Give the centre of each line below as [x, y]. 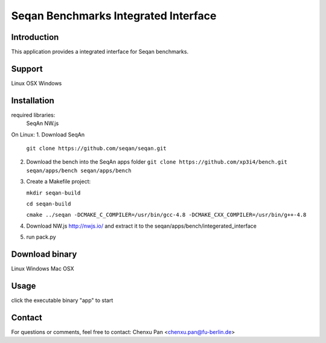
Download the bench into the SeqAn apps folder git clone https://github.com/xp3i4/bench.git [157, 162]
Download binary [44, 254]
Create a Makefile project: [59, 182]
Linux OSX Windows [37, 83]
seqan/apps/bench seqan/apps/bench [79, 170]
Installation [33, 101]
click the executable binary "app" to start [62, 300]
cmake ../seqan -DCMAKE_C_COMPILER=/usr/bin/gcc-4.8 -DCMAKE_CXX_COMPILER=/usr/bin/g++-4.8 [166, 215]
